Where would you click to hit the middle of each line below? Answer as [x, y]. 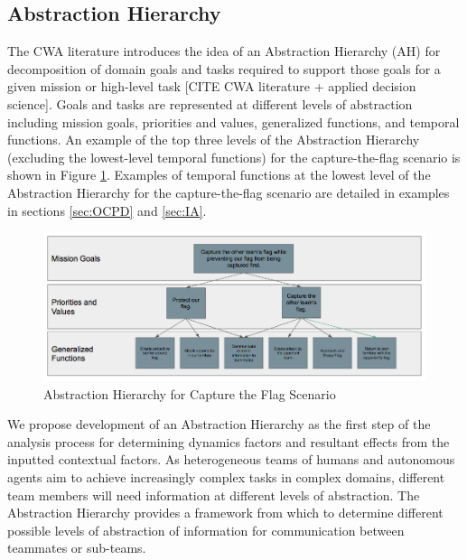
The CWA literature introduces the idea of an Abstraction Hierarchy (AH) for [224, 51]
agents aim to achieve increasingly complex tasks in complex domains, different [226, 476]
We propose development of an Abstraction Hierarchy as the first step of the [219, 424]
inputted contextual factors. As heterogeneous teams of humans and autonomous [231, 459]
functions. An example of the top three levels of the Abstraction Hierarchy [214, 140]
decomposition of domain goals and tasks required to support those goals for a [224, 68]
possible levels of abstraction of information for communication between [206, 530]
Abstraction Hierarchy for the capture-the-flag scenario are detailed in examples [229, 192]
